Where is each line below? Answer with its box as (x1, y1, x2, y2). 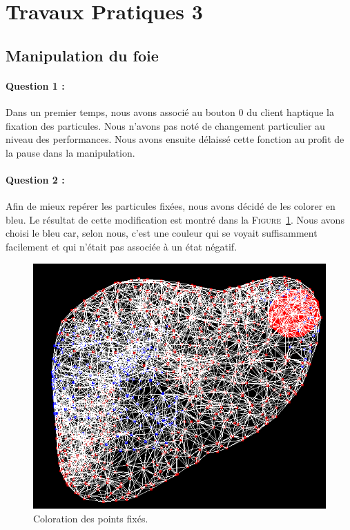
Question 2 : (6, 172, 65, 186)
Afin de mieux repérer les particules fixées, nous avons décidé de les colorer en (6, 199, 336, 213)
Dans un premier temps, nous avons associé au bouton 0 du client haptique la (6, 104, 334, 119)
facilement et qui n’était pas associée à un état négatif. (6, 239, 237, 253)
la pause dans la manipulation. (6, 145, 135, 159)
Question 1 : (6, 78, 65, 92)
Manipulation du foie (6, 44, 159, 66)
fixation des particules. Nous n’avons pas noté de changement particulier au (6, 118, 325, 132)
